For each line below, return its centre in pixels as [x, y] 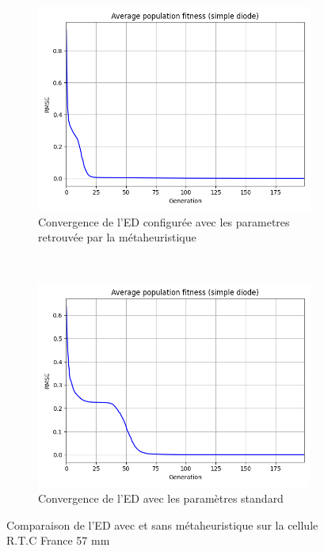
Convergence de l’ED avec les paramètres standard [161, 498]
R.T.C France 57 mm [58, 540]
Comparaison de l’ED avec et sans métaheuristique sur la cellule [162, 524]
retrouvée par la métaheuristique [117, 237]
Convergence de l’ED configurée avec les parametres [164, 221]
